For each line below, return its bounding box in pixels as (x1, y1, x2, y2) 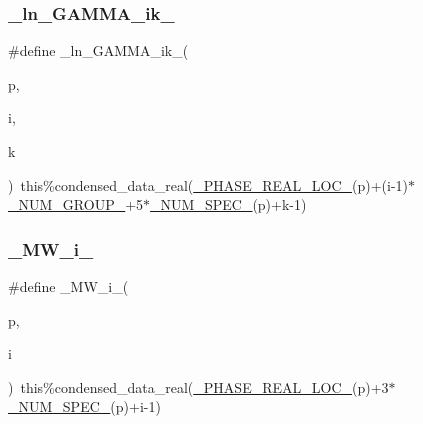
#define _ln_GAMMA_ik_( (8, 40, 189, 61)
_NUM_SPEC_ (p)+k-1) (150, 194, 307, 215)
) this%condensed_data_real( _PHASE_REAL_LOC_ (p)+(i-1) (8, 174, 409, 195)
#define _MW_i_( (8, 276, 129, 296)
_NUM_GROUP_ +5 (8, 194, 144, 215)
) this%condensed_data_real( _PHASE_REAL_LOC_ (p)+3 (8, 376, 389, 397)
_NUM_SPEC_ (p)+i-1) (8, 396, 161, 417)
